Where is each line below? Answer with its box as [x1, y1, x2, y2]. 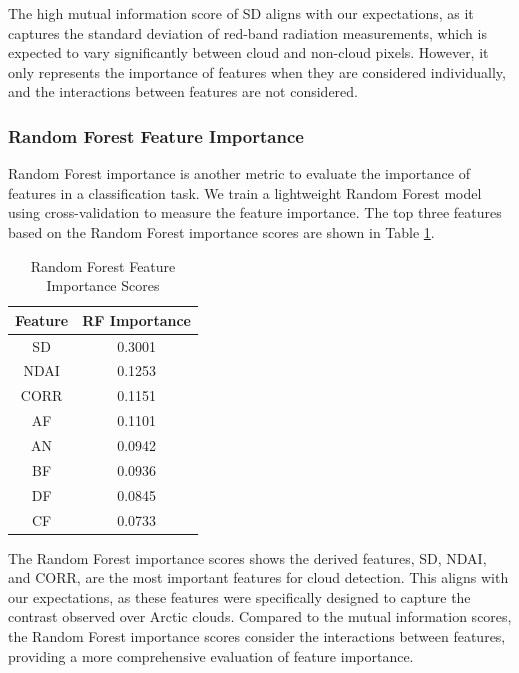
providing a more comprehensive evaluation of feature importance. [8, 645, 414, 666]
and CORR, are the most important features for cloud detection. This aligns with [8, 567, 509, 588]
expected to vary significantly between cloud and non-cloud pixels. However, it [8, 42, 489, 63]
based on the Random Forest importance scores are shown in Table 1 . [8, 221, 435, 242]
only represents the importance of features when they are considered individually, [8, 61, 506, 82]
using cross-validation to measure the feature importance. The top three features [8, 202, 502, 223]
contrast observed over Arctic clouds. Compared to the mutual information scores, [8, 606, 512, 627]
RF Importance [82, 309, 191, 330]
